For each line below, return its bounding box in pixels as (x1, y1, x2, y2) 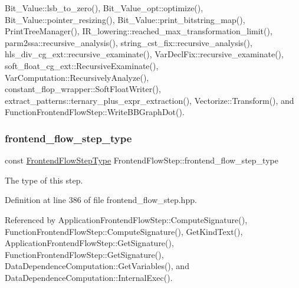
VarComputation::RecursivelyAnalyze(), (5, 71, 149, 83)
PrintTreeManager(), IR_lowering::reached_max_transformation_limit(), (5, 25, 272, 37)
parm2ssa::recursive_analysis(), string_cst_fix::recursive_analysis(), (5, 36, 252, 48)
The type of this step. (5, 174, 83, 186)
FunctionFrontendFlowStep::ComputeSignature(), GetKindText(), (5, 225, 243, 237)
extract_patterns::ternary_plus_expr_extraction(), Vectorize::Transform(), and (5, 94, 294, 106)
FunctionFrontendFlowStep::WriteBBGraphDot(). (5, 106, 185, 118)
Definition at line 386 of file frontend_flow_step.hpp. (5, 194, 197, 206)
